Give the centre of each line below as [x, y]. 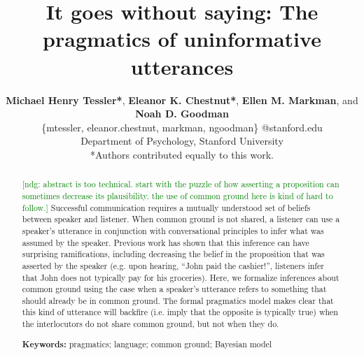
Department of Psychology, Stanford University [182, 141]
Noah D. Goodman [182, 114]
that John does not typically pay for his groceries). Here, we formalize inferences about [181, 277]
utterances [182, 66]
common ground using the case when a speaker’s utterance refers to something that [174, 289]
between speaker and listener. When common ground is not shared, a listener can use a [181, 219]
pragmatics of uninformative [182, 39]
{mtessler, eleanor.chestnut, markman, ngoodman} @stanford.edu [182, 127]
